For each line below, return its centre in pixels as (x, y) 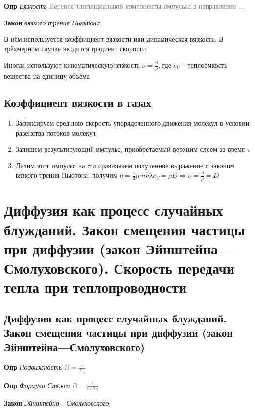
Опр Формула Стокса (37, 385)
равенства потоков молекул (56, 132)
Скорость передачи (174, 267)
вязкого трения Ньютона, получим (66, 175)
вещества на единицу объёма (47, 76)
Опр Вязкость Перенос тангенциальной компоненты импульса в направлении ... (124, 6)
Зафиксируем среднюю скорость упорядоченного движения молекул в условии (132, 123)
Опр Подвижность (33, 367)
